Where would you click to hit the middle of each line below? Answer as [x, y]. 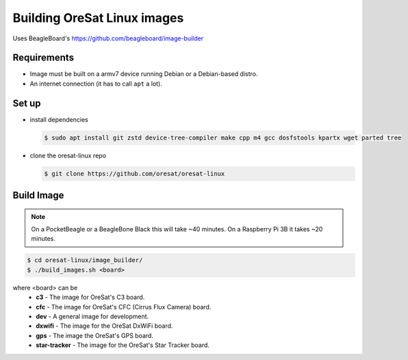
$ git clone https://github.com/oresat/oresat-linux [135, 173]
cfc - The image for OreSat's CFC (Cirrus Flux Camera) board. [124, 307]
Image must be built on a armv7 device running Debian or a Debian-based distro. [144, 74]
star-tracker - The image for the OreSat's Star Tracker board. [123, 345]
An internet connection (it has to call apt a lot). [96, 83]
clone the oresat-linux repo [68, 155]
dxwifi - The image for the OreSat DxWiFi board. [104, 326]
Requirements [43, 58]
